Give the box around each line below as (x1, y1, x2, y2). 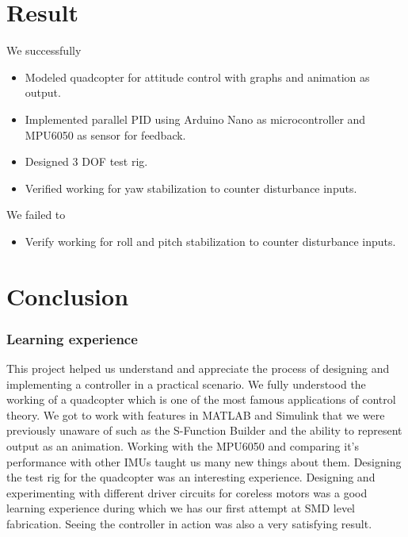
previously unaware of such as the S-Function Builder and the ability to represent (6, 422, 402, 439)
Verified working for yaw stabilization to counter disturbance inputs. (25, 179, 357, 196)
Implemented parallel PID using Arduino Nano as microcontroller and (25, 110, 366, 127)
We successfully (6, 42, 82, 59)
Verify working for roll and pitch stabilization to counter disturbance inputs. (25, 232, 396, 249)
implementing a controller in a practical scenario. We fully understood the (6, 375, 366, 392)
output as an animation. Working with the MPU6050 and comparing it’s (6, 438, 359, 455)
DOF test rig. (82, 153, 148, 170)
